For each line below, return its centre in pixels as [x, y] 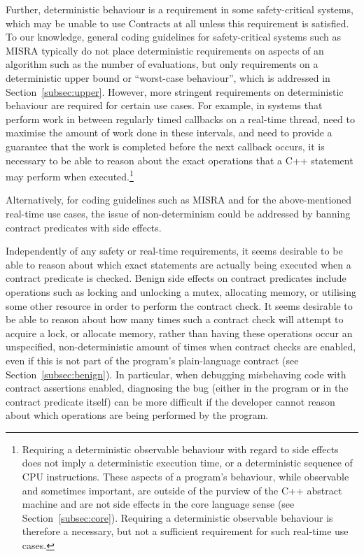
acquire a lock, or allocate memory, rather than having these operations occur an [179, 333]
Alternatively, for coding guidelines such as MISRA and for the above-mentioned [179, 200]
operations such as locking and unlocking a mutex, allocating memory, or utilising [181, 291]
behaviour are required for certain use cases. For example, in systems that [164, 105]
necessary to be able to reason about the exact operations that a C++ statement [180, 160]
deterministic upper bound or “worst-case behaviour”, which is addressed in [168, 77]
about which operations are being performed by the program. [137, 415]
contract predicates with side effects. [84, 227]
